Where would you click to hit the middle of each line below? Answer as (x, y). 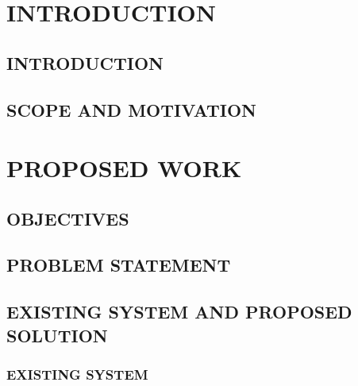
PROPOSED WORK (124, 168)
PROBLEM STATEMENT (119, 265)
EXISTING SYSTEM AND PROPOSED (179, 312)
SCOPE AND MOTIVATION (131, 109)
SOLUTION (57, 335)
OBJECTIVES (68, 218)
